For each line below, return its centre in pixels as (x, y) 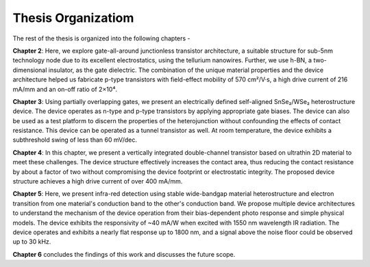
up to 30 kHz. (32, 242)
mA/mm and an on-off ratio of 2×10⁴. (65, 89)
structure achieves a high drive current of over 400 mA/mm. (98, 181)
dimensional (30, 70)
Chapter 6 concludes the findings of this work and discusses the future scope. (124, 254)
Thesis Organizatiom (73, 18)
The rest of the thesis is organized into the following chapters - (102, 38)
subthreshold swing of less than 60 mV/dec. (75, 140)
